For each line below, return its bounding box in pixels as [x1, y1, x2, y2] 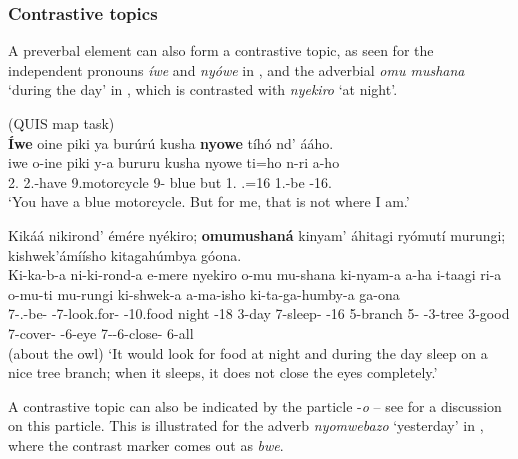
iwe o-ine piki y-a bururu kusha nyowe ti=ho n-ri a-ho [8, 152, 340, 173]
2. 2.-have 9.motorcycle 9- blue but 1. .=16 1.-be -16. [8, 171, 332, 192]
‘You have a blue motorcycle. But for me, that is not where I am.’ [8, 191, 410, 212]
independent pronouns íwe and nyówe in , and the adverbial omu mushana [8, 59, 465, 80]
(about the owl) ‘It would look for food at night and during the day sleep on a [8, 342, 488, 363]
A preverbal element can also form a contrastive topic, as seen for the [8, 40, 434, 61]
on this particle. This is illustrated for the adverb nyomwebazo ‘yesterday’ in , [8, 415, 484, 436]
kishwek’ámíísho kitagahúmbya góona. [8, 244, 242, 265]
